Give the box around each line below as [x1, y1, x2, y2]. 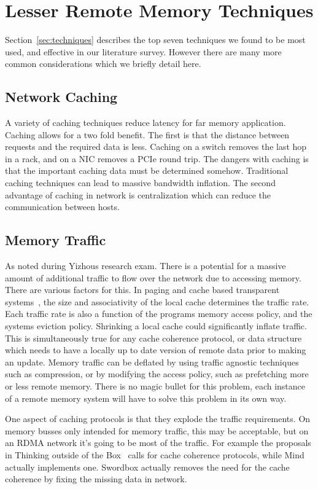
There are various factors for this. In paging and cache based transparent [5, 283, 280, 296]
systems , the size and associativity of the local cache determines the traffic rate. [5, 295, 309, 308]
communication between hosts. [5, 200, 120, 213]
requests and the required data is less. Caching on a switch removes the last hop [5, 140, 307, 153]
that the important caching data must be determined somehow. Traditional [5, 164, 289, 177]
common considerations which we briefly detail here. [5, 57, 201, 70]
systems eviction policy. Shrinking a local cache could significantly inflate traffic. [5, 319, 307, 332]
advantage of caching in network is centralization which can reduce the [5, 188, 271, 201]
